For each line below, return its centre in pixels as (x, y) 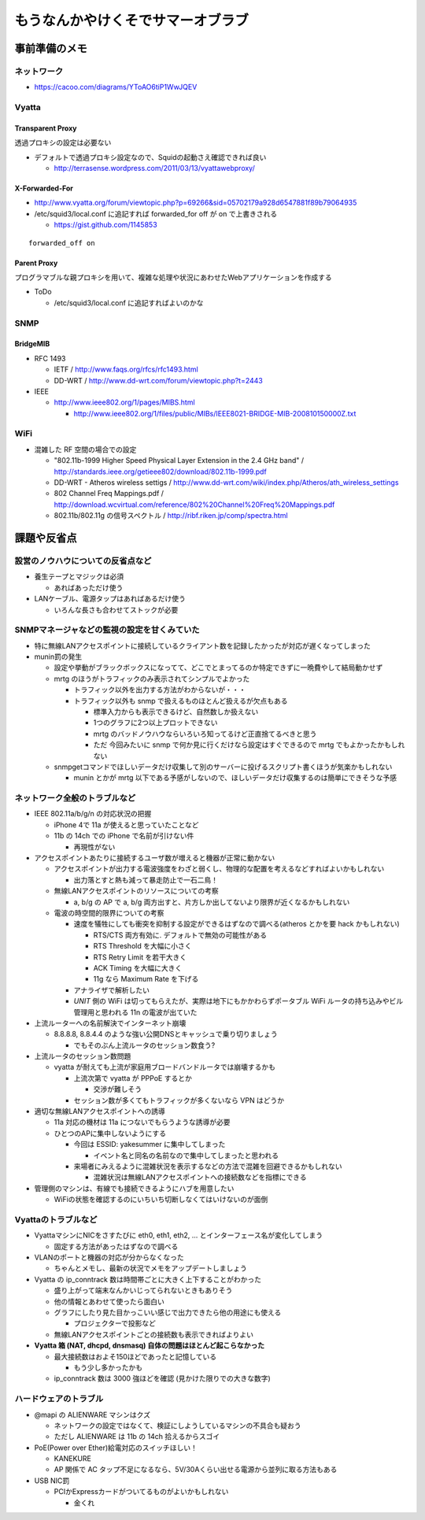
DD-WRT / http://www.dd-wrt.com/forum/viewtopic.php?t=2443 (159, 380)
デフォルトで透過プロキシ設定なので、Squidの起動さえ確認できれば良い (150, 157)
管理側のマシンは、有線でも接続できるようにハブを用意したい (134, 1188)
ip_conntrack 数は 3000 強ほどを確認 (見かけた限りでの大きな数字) (162, 1378)
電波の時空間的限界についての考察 (109, 912)
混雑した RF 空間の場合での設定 (85, 449)
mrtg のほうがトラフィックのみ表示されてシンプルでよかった (152, 679)
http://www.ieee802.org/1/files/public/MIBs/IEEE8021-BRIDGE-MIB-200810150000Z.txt (215, 413)
